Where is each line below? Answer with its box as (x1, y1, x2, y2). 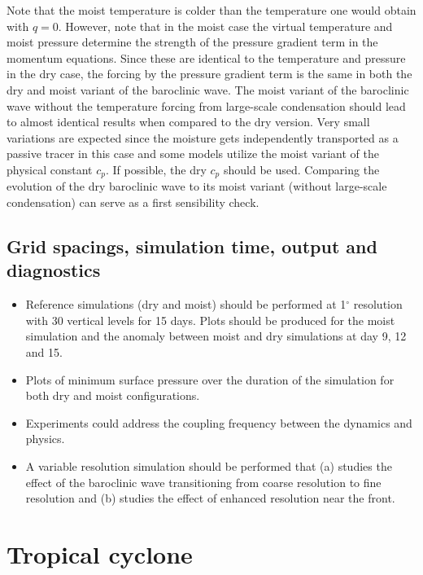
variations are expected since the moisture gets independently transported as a (7, 129, 399, 146)
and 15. (25, 343, 63, 360)
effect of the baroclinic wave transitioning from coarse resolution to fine (25, 473, 382, 490)
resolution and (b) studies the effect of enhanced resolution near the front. (25, 489, 395, 507)
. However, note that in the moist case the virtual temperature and (58, 17, 393, 34)
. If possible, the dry (106, 160, 207, 178)
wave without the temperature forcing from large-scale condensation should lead (7, 97, 406, 114)
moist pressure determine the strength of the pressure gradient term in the (7, 33, 378, 50)
